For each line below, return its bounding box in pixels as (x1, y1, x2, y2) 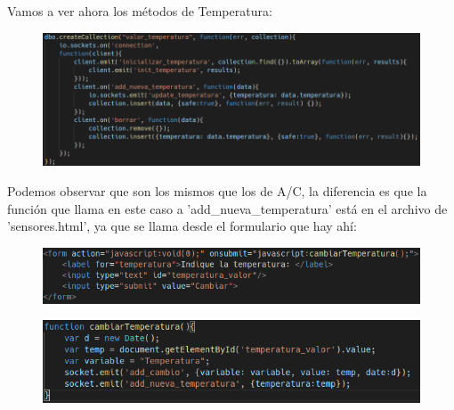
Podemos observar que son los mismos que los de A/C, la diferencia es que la (7, 182, 427, 201)
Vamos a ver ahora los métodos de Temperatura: (7, 2, 272, 20)
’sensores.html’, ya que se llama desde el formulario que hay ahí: (7, 217, 357, 235)
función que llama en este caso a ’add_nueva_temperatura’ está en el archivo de (7, 199, 448, 217)
